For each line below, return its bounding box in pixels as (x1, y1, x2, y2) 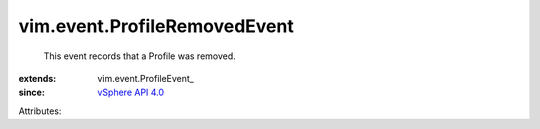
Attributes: (18, 105, 62, 117)
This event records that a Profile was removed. (43, 50, 237, 62)
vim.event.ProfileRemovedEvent (18, 15, 294, 37)
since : (18, 86, 45, 99)
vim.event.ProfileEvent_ (97, 72, 194, 84)
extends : (18, 72, 57, 84)
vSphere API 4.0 (97, 86, 165, 99)
